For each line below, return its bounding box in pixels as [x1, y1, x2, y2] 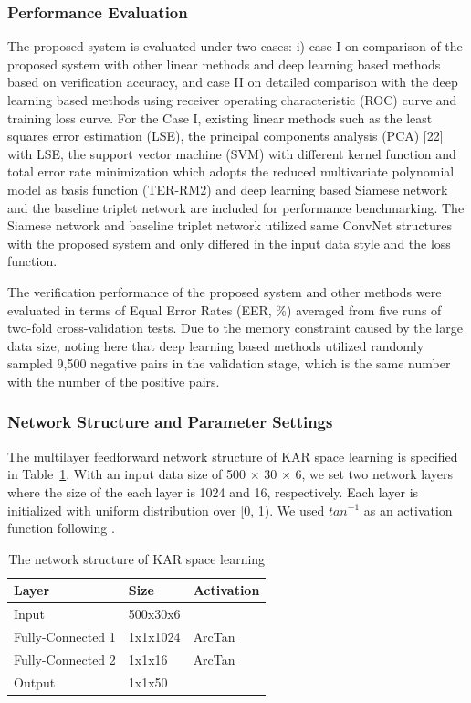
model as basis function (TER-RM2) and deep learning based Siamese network [7, 179, 448, 198]
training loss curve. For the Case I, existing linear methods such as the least [7, 108, 433, 127]
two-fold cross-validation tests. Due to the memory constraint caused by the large [7, 318, 463, 337]
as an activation [363, 500, 453, 519]
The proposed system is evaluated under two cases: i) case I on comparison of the [7, 37, 463, 56]
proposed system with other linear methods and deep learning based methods [7, 54, 441, 73]
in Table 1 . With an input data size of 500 [7, 464, 246, 484]
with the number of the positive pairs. [7, 371, 220, 390]
